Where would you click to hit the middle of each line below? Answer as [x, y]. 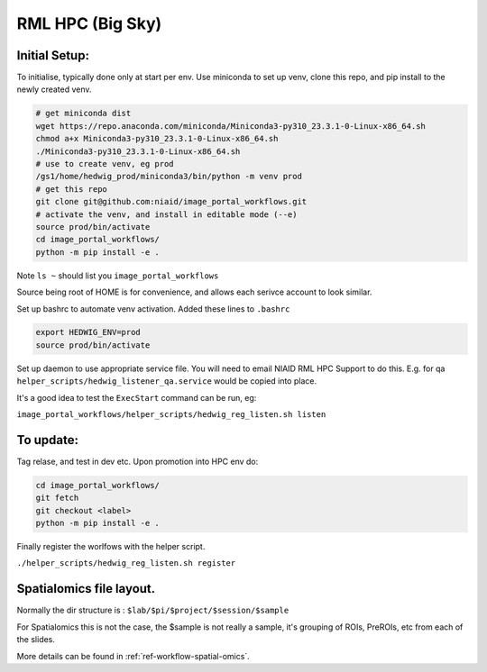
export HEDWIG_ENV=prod [88, 332]
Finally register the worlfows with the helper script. [111, 547]
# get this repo [72, 189]
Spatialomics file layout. [86, 589]
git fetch [57, 498]
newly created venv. [54, 89]
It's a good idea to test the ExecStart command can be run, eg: [137, 397]
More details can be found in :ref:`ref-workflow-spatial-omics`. [133, 656]
